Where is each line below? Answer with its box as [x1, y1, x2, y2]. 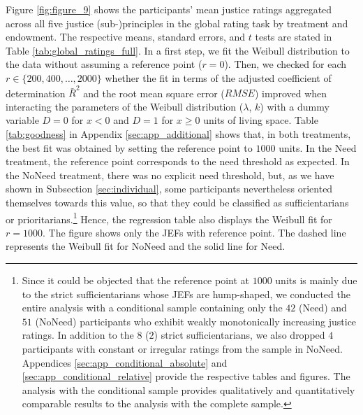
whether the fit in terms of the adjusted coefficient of [105, 70, 332, 85]
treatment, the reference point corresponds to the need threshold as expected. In [6, 154, 350, 169]
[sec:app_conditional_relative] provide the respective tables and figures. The [22, 369, 350, 384]
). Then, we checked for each [224, 57, 346, 71]
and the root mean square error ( [83, 85, 225, 100]
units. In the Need [279, 140, 357, 155]
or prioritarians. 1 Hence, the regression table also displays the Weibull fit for [6, 209, 332, 226]
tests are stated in [255, 29, 332, 44]
